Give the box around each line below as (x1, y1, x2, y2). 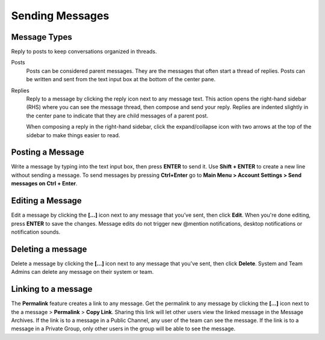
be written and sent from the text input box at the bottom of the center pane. (26, 76, 216, 83)
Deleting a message (11, 244, 87, 254)
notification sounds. (11, 228, 61, 235)
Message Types (11, 32, 72, 42)
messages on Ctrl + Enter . (11, 180, 78, 187)
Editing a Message (11, 196, 82, 206)
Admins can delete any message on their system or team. (11, 268, 154, 276)
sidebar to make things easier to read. (26, 131, 120, 138)
